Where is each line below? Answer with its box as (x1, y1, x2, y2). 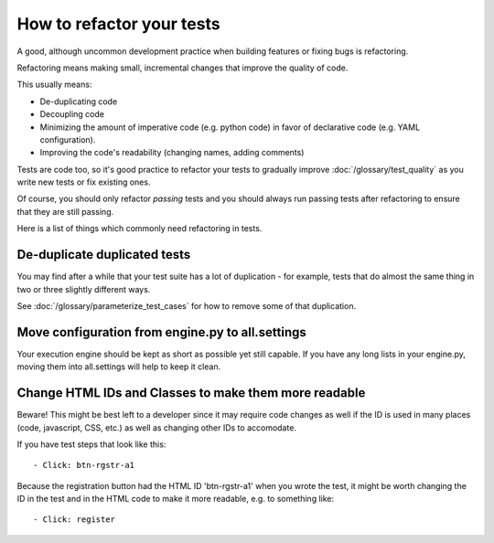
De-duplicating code (39, 96, 118, 107)
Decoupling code (39, 109, 105, 120)
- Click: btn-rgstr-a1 (33, 460, 135, 471)
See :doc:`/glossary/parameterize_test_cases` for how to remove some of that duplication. (16, 300, 357, 311)
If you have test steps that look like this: (16, 439, 166, 450)
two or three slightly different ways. (16, 283, 151, 294)
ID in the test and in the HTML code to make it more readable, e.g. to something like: (16, 494, 335, 505)
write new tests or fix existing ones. (16, 176, 151, 187)
